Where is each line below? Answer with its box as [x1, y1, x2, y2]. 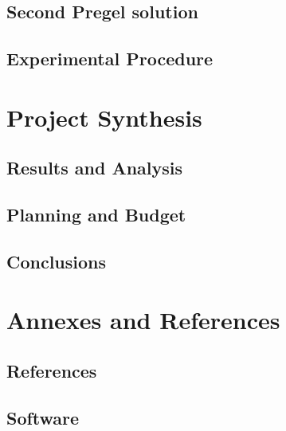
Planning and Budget [6, 202, 186, 227]
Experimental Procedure [6, 46, 214, 71]
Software [6, 405, 80, 429]
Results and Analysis [6, 155, 183, 180]
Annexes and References [6, 304, 280, 336]
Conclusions [6, 249, 107, 273]
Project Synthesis [6, 100, 202, 133]
